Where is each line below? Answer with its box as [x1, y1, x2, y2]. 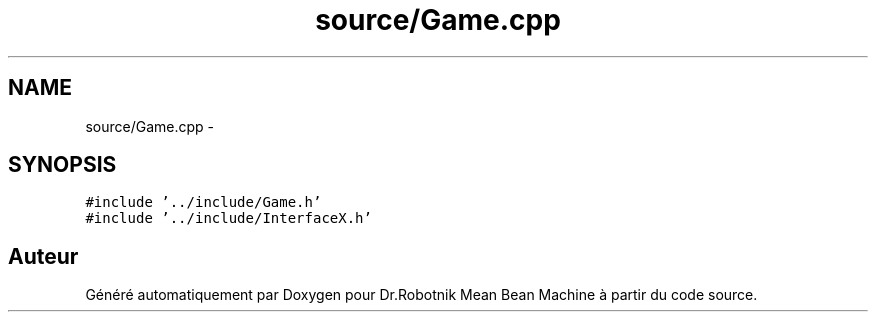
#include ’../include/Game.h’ [85, 194, 322, 211]
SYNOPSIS [8, 152, 117, 178]
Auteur [8, 243, 79, 269]
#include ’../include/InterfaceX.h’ [85, 210, 372, 227]
